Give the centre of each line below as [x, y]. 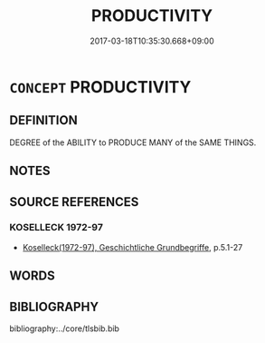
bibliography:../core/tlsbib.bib [65, 328]
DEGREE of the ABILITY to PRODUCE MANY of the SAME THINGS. [133, 142]
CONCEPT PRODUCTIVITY [100, 87]
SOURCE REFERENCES [74, 202]
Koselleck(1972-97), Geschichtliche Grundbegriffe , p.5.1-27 [132, 247]
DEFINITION [44, 120]
